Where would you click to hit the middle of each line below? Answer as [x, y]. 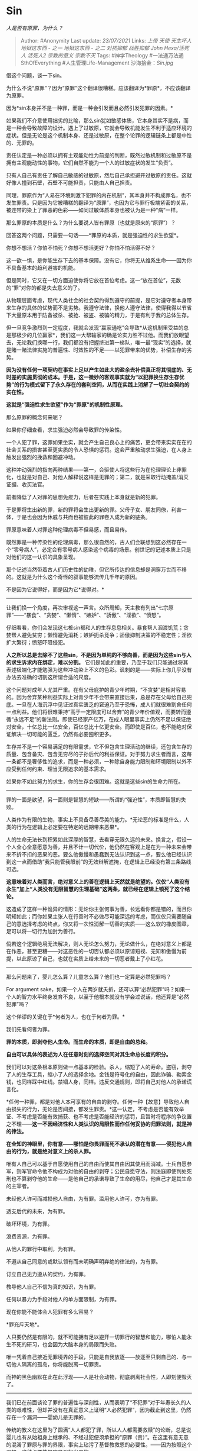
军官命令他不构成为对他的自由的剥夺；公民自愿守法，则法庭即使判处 [104, 1171]
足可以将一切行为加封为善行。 [42, 931]
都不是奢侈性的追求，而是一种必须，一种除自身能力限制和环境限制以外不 [104, 761]
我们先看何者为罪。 [29, 1029]
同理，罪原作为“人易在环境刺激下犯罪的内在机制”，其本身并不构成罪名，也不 [99, 195]
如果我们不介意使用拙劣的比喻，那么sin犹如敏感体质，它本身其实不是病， [95, 120]
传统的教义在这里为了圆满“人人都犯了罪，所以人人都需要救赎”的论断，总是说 [99, 1430]
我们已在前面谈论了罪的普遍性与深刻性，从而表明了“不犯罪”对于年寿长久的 [96, 1402]
